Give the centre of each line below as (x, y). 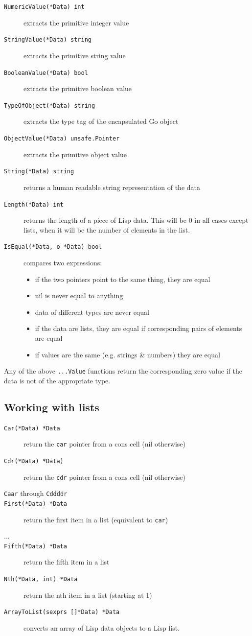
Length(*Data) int (34, 204)
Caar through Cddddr (36, 493)
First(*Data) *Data (35, 504)
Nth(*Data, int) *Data (41, 579)
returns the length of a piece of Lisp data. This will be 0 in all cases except (136, 220)
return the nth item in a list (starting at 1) (88, 595)
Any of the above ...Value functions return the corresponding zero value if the (123, 371)
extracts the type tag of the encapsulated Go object (101, 121)
